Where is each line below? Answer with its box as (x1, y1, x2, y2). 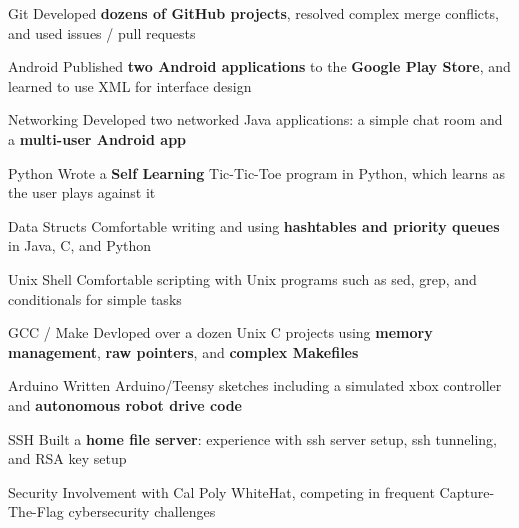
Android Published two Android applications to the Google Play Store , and (8, 56, 511, 77)
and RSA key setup (8, 448, 127, 469)
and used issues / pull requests (8, 22, 196, 43)
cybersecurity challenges (68, 501, 216, 522)
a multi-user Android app (8, 128, 187, 149)
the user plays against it (8, 182, 156, 203)
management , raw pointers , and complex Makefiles (8, 341, 359, 362)
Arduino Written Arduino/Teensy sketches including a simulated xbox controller (8, 375, 502, 396)
